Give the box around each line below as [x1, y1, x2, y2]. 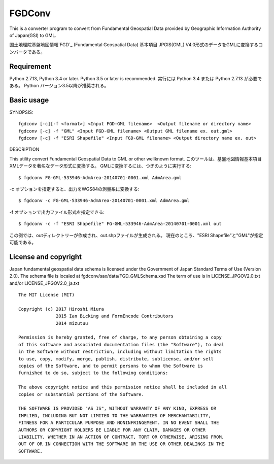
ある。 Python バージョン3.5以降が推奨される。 [9, 83, 109, 89]
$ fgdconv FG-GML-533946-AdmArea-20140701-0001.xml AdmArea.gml [18, 175, 182, 180]
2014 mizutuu [56, 320, 88, 326]
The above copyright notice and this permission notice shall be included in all [18, 384, 227, 390]
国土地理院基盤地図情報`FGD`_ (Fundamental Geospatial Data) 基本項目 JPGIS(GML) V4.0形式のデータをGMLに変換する [9, 42, 259, 48]
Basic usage [9, 95, 49, 104]
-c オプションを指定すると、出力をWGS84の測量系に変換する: [9, 186, 140, 192]
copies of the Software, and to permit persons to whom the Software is [18, 363, 203, 369]
